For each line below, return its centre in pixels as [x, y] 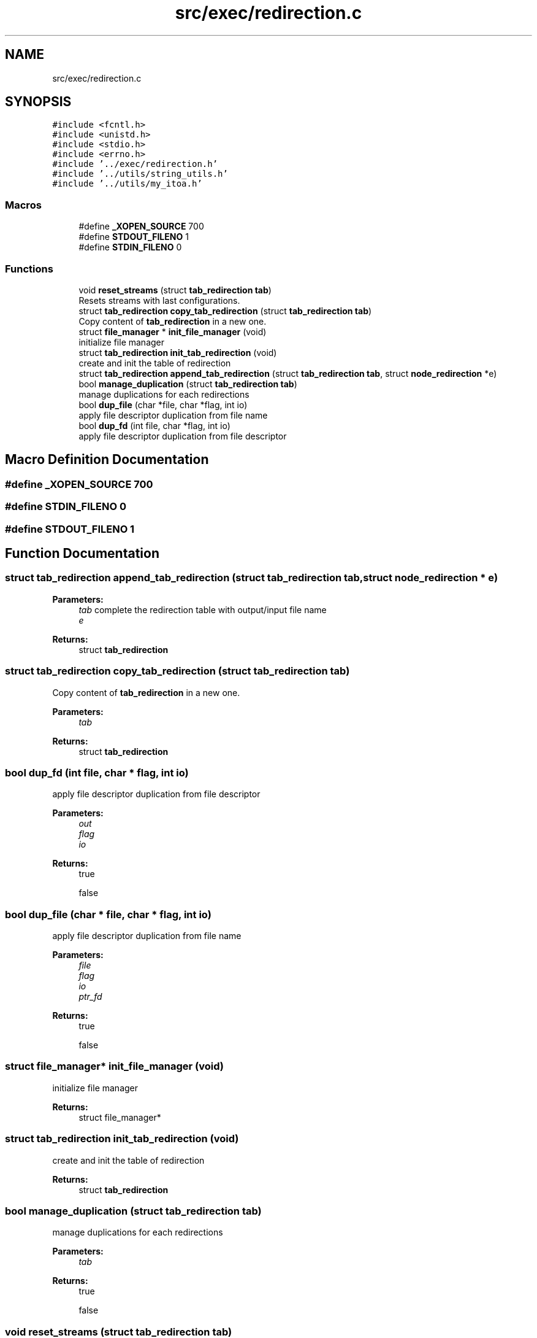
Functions [29, 269]
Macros [23, 205]
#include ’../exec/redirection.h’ [135, 164]
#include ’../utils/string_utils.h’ [140, 174]
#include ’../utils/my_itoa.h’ [127, 184]
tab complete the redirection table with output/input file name [203, 609]
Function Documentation [82, 553]
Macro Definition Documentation [107, 460]
